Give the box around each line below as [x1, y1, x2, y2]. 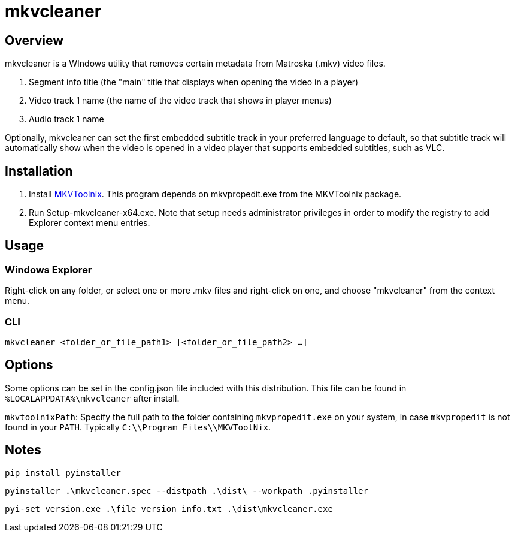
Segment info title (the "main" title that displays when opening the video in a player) [29, 77, 359, 88]
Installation [5, 163, 73, 179]
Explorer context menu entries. [29, 218, 150, 228]
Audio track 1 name [29, 114, 104, 125]
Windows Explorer [5, 263, 92, 276]
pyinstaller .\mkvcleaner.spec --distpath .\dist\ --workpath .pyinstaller [5, 485, 368, 496]
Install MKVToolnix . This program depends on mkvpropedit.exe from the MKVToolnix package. [29, 189, 402, 200]
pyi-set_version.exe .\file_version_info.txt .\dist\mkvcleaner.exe [5, 503, 333, 514]
